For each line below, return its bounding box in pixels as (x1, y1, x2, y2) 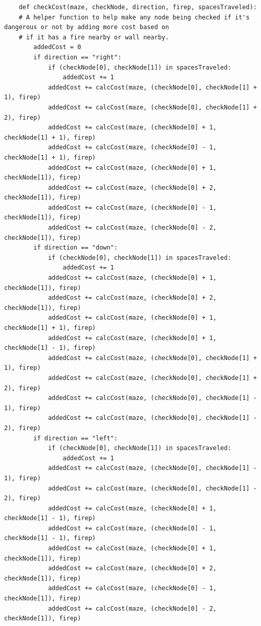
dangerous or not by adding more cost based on (4, 24, 169, 31)
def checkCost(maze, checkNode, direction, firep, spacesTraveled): (18, 4, 257, 11)
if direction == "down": (33, 244, 118, 252)
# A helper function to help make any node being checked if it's (18, 13, 250, 21)
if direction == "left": (33, 434, 118, 442)
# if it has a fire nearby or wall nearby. (18, 33, 169, 41)
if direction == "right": (33, 53, 122, 61)
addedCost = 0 (33, 43, 81, 51)
